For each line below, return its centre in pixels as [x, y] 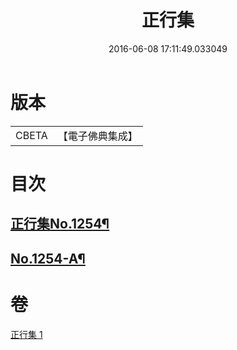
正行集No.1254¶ [60, 224]
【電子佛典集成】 [97, 136]
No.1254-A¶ [48, 258]
